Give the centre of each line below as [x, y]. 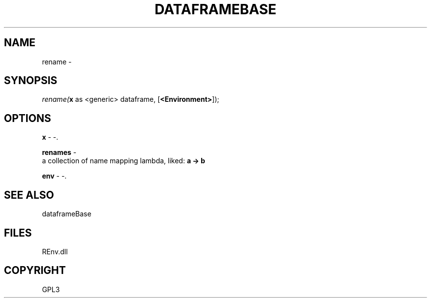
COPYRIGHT [35, 271]
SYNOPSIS [31, 81]
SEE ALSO [29, 195]
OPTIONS [28, 118]
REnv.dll [55, 251]
